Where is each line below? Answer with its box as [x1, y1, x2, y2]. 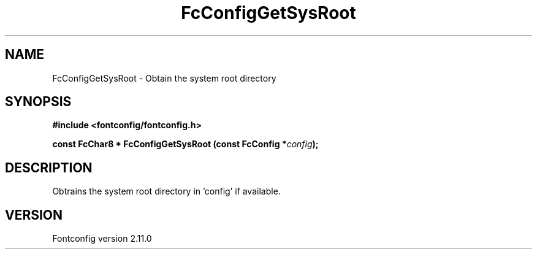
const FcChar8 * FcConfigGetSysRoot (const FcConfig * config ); [52, 139, 319, 150]
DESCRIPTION [5, 160, 93, 175]
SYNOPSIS [5, 94, 72, 110]
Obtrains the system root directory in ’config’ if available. [52, 186, 281, 197]
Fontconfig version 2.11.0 [52, 233, 152, 244]
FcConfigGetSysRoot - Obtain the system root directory [52, 72, 276, 83]
